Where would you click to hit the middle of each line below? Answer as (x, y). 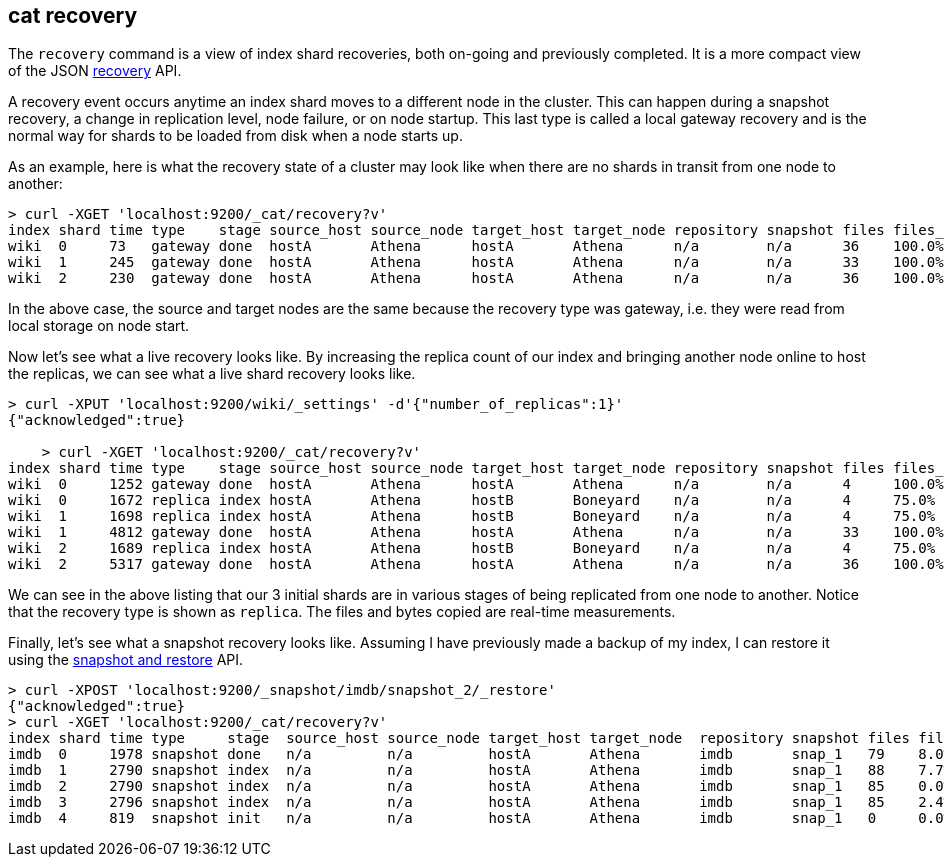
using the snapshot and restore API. (126, 660)
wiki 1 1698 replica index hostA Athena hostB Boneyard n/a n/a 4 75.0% (472, 516)
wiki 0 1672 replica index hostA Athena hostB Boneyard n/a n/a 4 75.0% (472, 500)
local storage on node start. (99, 326)
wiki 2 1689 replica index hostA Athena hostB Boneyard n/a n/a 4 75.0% (472, 548)
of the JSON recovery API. (95, 71)
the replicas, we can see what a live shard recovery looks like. (212, 374)
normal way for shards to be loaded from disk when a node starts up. (235, 136)
